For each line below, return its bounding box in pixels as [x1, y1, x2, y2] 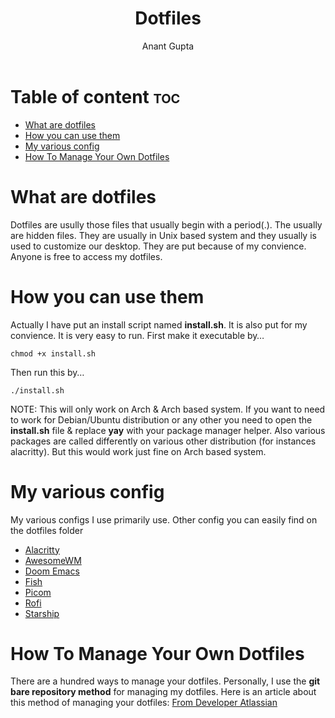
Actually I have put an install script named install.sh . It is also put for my [10, 318, 308, 331]
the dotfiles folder [10, 524, 84, 536]
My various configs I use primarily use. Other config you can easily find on [10, 513, 318, 526]
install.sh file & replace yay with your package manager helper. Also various [10, 424, 326, 436]
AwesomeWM [24, 554, 82, 566]
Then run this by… [10, 366, 85, 378]
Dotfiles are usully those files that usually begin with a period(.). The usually [10, 218, 323, 231]
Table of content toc [10, 85, 181, 108]
